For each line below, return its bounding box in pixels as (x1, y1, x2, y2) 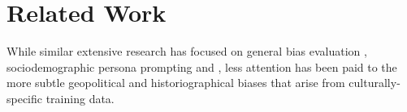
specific (6, 89, 43, 106)
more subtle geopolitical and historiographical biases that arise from (6, 74, 345, 91)
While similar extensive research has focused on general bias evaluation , (6, 43, 367, 60)
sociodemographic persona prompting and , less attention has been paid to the (6, 58, 397, 75)
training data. (45, 89, 115, 106)
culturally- (349, 74, 401, 91)
